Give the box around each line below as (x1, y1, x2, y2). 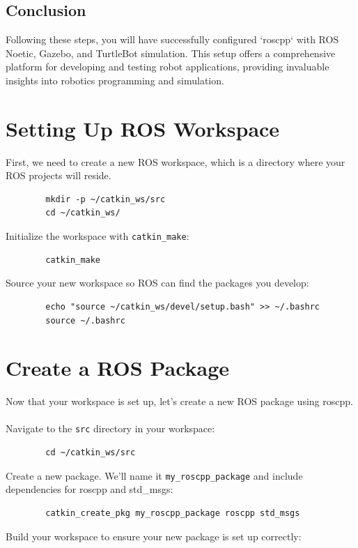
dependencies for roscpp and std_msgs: (6, 482, 173, 496)
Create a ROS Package (6, 353, 230, 382)
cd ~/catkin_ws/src (45, 448, 136, 458)
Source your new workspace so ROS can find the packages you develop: (6, 275, 309, 290)
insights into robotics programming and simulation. (6, 73, 224, 87)
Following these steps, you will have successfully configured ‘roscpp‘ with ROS (6, 32, 339, 47)
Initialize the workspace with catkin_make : (6, 229, 189, 243)
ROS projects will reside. (6, 168, 111, 183)
